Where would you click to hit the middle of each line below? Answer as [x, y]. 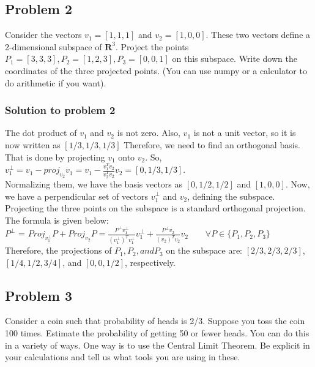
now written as [33, 144]
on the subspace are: [204, 250]
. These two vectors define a [258, 35]
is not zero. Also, [149, 133]
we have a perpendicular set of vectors [76, 196]
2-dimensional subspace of [54, 46]
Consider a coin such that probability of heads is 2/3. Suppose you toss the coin [155, 321]
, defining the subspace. [231, 196]
